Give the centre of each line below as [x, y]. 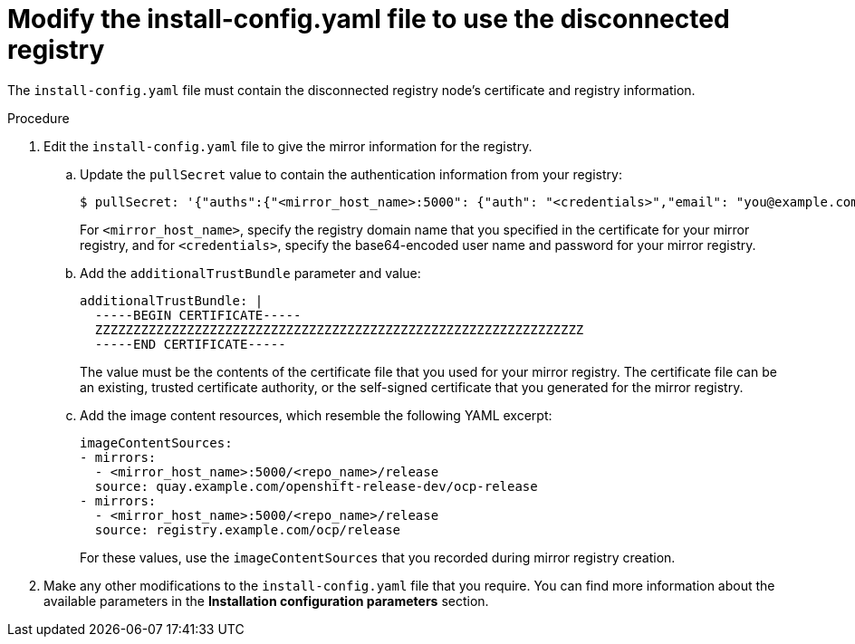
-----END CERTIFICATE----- [190, 344]
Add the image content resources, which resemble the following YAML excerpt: [316, 415]
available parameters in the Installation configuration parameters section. [266, 601]
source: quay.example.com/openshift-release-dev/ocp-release [316, 486]
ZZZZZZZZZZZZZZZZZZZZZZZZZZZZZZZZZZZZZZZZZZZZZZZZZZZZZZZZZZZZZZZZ [339, 329]
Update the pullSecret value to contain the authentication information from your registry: [351, 174]
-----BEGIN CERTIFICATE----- [198, 315]
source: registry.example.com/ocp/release [248, 529]
